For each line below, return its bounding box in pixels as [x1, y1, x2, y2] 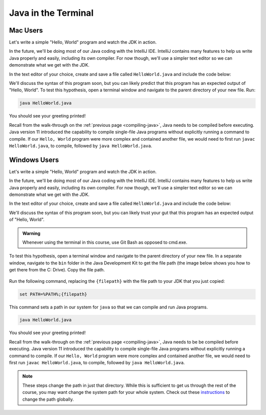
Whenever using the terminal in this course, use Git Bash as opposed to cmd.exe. [22, 239, 187, 245]
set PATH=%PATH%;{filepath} [19, 291, 87, 297]
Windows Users [9, 155, 59, 164]
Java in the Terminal [9, 7, 94, 18]
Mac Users [9, 26, 43, 35]
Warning [22, 230, 40, 236]
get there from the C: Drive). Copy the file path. [9, 267, 105, 273]
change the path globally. [22, 396, 74, 402]
